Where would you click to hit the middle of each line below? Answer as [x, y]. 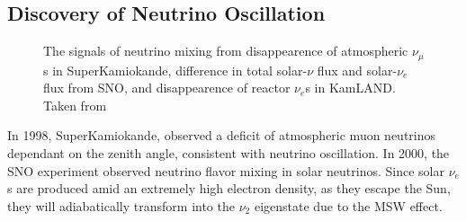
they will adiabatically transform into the [121, 205]
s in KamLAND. [350, 88]
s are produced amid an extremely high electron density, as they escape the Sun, [229, 188]
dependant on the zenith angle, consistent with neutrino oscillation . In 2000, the [229, 153]
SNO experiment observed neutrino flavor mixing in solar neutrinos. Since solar [226, 170]
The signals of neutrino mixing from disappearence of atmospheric [226, 51]
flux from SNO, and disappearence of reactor [167, 88]
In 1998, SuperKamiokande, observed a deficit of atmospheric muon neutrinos [222, 135]
